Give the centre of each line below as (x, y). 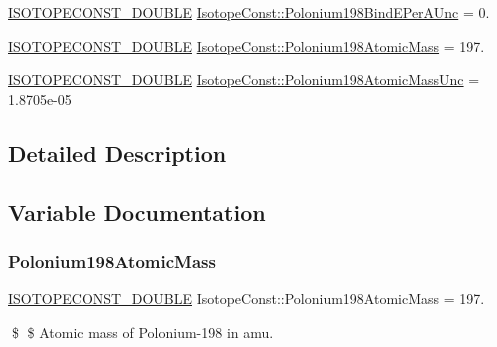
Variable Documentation (137, 211)
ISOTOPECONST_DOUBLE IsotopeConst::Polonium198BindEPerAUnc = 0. (249, 12)
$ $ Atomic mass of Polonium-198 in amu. (142, 331)
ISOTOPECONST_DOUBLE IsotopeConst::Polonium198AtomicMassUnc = (244, 79)
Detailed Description (117, 152)
